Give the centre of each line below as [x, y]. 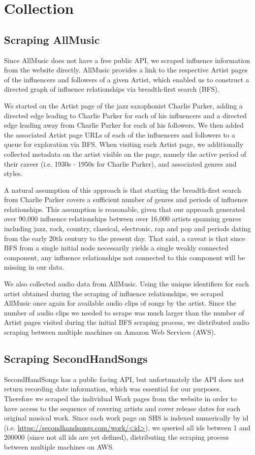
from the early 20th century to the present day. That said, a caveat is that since [125, 238]
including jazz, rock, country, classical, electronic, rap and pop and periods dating [127, 228]
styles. [13, 173]
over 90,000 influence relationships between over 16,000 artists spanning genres [123, 219]
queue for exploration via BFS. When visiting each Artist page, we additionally [124, 144]
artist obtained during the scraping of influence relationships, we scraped [114, 293]
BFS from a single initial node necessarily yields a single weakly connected [116, 248]
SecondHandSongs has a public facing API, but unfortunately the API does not [124, 379]
